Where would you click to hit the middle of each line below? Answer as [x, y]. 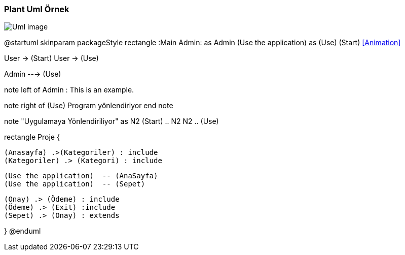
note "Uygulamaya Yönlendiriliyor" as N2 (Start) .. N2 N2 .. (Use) [112, 121]
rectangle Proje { [32, 137]
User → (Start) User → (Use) [51, 58]
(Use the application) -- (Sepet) [75, 184]
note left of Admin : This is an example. [69, 90]
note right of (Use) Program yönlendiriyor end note [89, 106]
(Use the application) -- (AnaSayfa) [81, 176]
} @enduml [23, 231]
